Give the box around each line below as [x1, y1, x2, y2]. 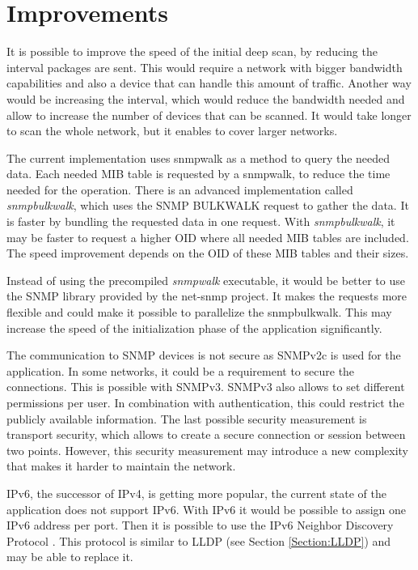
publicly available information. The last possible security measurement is [6, 410, 367, 427]
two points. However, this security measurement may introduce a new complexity [6, 441, 409, 458]
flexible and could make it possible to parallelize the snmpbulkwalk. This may [6, 304, 392, 321]
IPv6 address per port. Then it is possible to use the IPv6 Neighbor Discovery [6, 517, 394, 534]
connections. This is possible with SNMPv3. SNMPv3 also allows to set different [6, 378, 405, 395]
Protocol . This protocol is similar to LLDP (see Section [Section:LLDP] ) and [6, 532, 391, 549]
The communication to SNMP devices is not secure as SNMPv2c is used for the [6, 347, 401, 364]
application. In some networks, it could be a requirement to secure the [6, 362, 355, 379]
